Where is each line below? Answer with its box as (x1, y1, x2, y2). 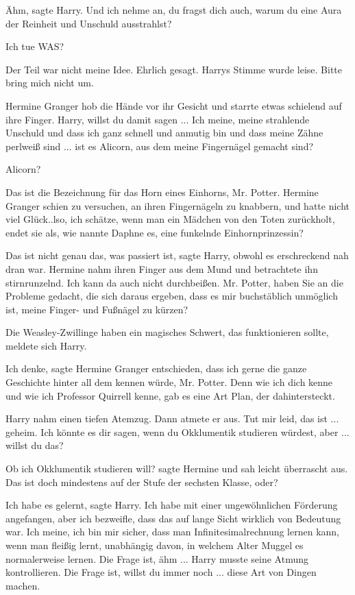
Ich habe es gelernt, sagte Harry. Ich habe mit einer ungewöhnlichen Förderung (5, 498, 338, 512)
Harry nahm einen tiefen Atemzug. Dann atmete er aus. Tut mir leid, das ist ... (5, 411, 339, 426)
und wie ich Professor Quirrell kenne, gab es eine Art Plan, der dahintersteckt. (5, 388, 335, 402)
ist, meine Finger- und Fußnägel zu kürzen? (5, 302, 188, 316)
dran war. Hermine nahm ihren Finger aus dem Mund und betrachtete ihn (5, 261, 318, 276)
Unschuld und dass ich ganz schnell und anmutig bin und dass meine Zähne (5, 125, 323, 140)
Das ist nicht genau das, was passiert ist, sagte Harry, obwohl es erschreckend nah (5, 248, 349, 263)
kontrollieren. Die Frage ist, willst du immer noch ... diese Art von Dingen (5, 565, 317, 579)
